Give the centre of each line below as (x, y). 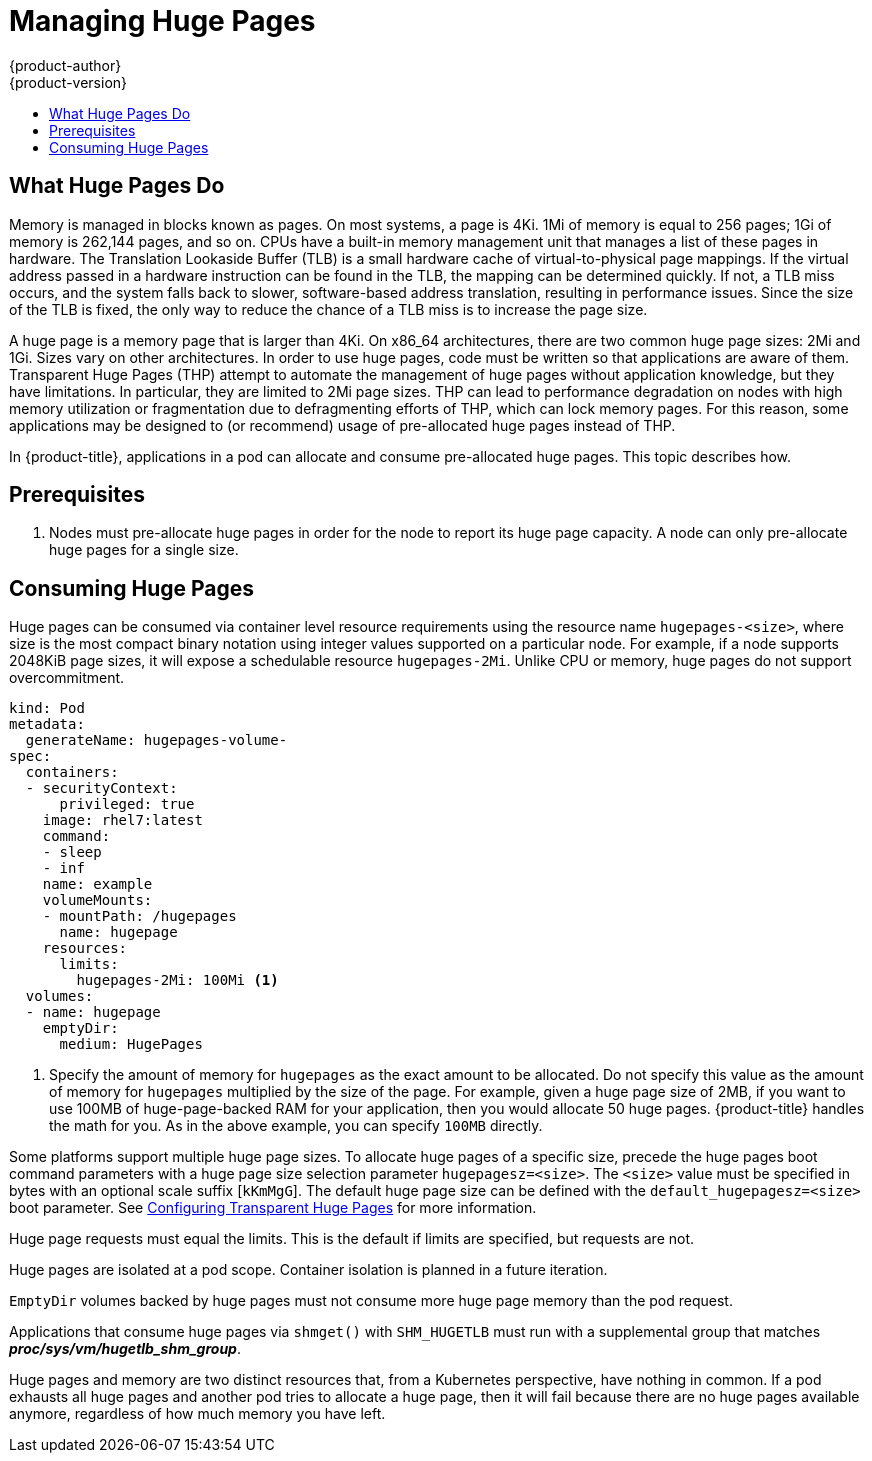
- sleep (72, 852)
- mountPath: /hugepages (139, 916)
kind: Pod (47, 708)
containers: (72, 772)
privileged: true (127, 804)
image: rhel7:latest (122, 820)
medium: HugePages (131, 1044)
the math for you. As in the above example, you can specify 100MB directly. (296, 1126)
